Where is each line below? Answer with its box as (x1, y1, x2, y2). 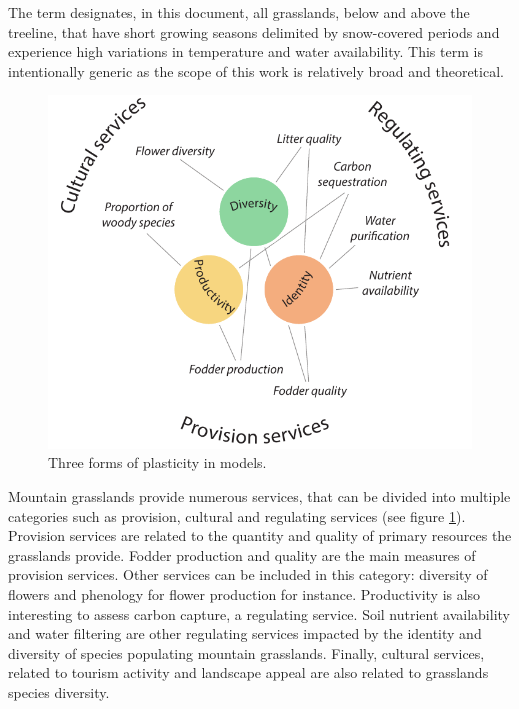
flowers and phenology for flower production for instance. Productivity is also (8, 583, 481, 604)
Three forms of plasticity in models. (48, 452, 267, 473)
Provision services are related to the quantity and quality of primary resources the (8, 525, 512, 546)
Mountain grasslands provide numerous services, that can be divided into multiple (8, 485, 511, 506)
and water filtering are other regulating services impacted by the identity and (8, 623, 482, 644)
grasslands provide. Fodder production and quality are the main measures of (8, 544, 476, 565)
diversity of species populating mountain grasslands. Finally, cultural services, (8, 642, 485, 663)
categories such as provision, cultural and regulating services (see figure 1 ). (8, 505, 466, 526)
